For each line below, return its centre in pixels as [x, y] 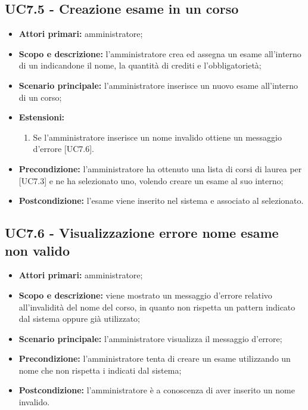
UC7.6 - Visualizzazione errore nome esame [142, 233]
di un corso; [40, 97]
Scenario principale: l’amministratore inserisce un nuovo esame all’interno [158, 85]
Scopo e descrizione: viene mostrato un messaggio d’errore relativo [145, 295]
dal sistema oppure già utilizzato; [79, 319]
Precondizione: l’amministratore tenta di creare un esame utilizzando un [155, 358]
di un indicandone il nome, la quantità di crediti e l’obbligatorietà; [140, 65]
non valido [37, 250]
